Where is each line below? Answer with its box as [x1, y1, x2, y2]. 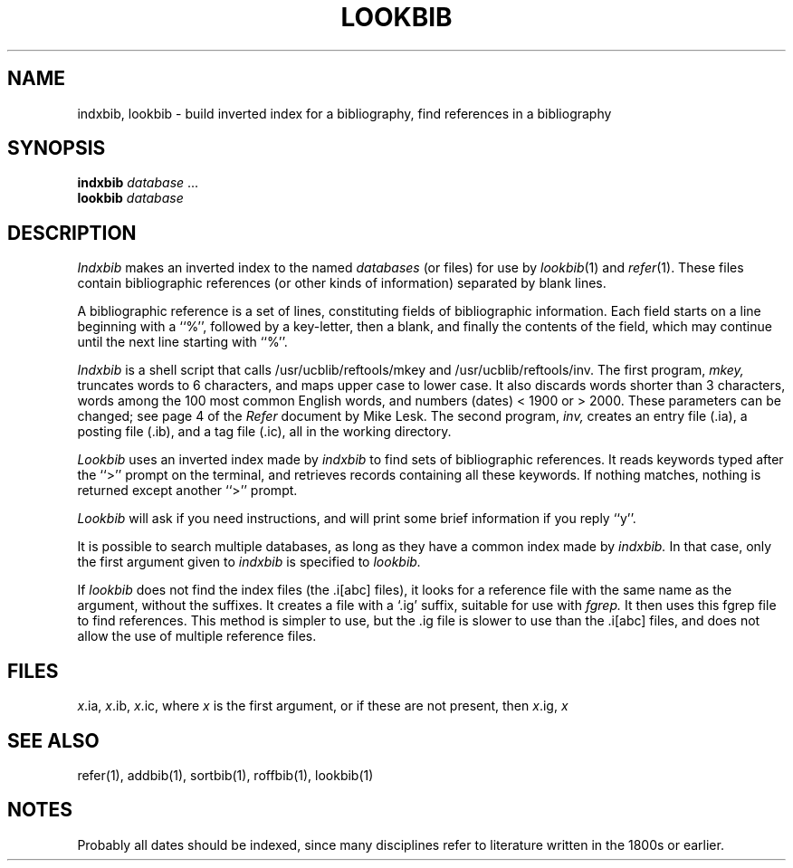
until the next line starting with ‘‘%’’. [77, 334, 288, 350]
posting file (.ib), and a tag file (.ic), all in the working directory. [77, 424, 452, 440]
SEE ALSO [7, 729, 100, 752]
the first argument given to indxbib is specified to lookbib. [77, 554, 421, 570]
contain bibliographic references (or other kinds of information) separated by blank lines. [77, 275, 607, 291]
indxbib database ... [77, 175, 199, 191]
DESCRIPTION [7, 221, 137, 244]
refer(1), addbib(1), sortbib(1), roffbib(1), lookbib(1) [77, 767, 374, 783]
